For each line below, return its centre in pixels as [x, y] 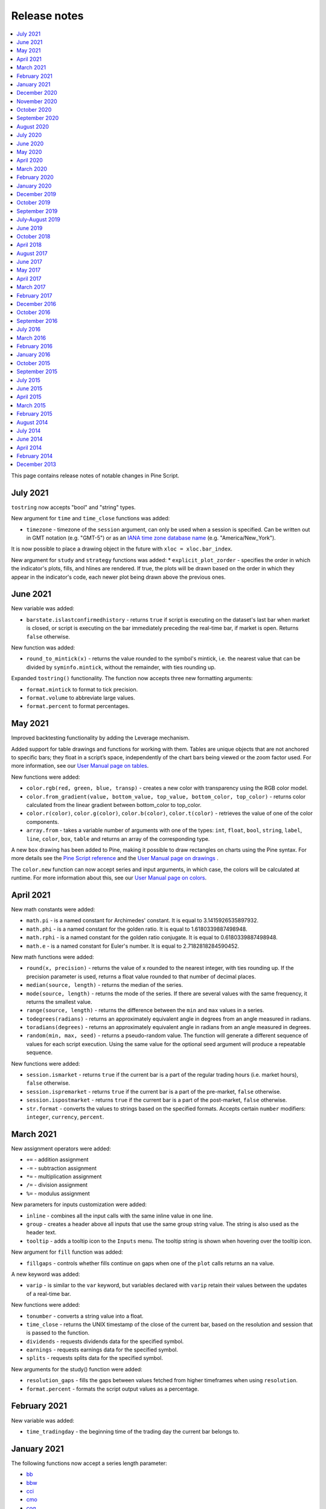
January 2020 [34, 186]
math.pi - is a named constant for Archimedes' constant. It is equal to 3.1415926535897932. [142, 920]
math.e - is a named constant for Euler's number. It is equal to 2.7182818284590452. [133, 946]
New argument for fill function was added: [67, 1252]
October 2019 [34, 203]
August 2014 [32, 422]
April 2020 [30, 161]
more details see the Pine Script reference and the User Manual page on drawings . [115, 858]
